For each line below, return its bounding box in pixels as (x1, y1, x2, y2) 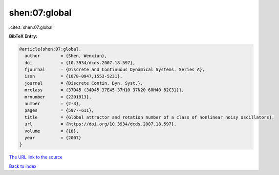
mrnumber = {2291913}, (24, 94, 92, 99)
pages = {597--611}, (24, 108, 95, 113)
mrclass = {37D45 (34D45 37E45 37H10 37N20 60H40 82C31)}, (24, 87, 185, 93)
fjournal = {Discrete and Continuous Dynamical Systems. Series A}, (24, 67, 205, 73)
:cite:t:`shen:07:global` (9, 24, 54, 30)
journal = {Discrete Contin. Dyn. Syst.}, (24, 80, 144, 86)
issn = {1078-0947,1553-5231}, (24, 74, 123, 79)
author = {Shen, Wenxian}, (24, 53, 107, 58)
